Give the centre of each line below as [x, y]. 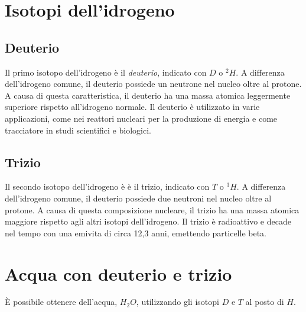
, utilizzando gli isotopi [178, 302]
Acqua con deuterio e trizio [118, 273]
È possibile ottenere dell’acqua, [61, 302]
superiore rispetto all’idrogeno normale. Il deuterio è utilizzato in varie [132, 107]
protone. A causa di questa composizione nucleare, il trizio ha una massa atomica [152, 209]
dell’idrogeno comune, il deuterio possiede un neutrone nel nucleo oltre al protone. [153, 84]
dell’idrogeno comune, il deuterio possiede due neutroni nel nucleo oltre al [138, 198]
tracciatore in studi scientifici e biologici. [78, 130]
